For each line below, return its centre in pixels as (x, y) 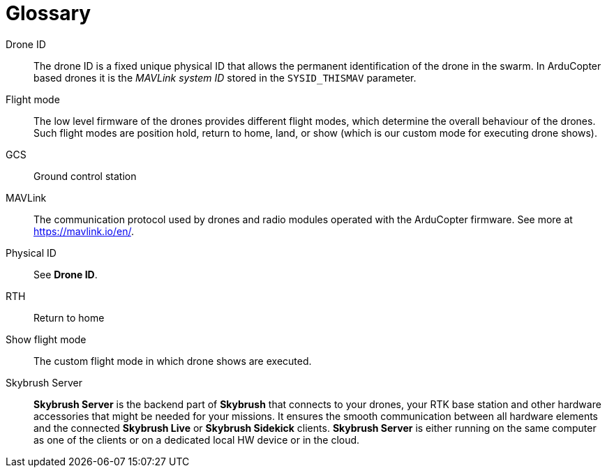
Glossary (48, 13)
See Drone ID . (66, 274)
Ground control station (85, 176)
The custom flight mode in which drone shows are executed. (173, 361)
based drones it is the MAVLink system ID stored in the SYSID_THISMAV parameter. (225, 77)
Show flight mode (46, 339)
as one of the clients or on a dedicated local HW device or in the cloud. (197, 440)
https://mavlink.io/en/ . (84, 231)
